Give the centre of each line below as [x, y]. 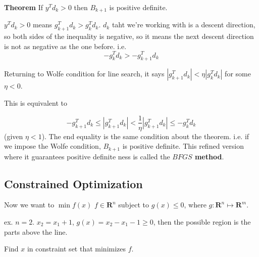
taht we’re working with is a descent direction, [184, 25]
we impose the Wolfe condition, [53, 146]
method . [209, 156]
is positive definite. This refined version [183, 146]
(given [14, 136]
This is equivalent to [36, 102]
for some [238, 74]
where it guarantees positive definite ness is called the [87, 156]
